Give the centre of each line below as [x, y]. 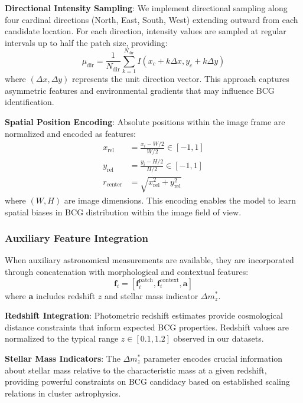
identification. [30, 102]
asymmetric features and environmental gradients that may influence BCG [140, 90]
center [114, 185]
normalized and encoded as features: [70, 133]
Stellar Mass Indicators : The [63, 358]
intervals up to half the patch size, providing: [86, 42]
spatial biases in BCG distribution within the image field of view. [123, 212]
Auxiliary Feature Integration [76, 238]
